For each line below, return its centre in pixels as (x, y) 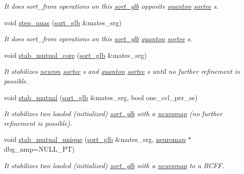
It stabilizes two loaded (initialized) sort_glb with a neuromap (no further (113, 113)
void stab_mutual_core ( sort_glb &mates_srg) (75, 55)
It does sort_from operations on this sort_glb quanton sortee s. (98, 39)
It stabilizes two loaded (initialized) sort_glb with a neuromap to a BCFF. (114, 165)
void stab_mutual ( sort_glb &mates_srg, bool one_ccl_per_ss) (101, 97)
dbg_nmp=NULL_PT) (39, 148)
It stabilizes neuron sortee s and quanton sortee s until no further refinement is (122, 71)
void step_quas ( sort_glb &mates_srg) (63, 22)
